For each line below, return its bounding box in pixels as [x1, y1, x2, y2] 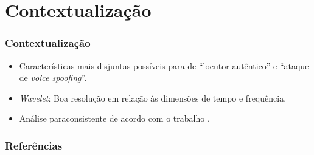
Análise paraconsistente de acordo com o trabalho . [19, 112, 210, 125]
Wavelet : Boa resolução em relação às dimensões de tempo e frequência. [19, 91, 287, 104]
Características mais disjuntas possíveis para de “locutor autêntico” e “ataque [19, 59, 309, 72]
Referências [5, 137, 63, 153]
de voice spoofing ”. [19, 71, 87, 84]
